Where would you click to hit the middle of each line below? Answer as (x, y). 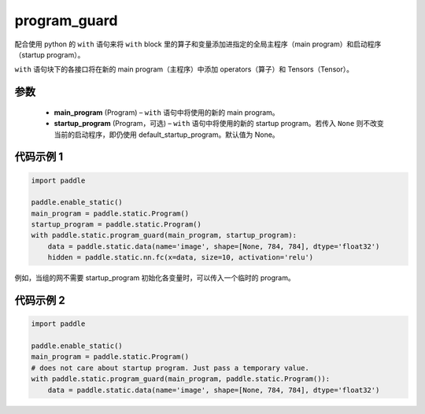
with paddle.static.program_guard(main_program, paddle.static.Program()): (181, 379)
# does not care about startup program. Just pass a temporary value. (170, 368)
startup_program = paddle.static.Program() (116, 225)
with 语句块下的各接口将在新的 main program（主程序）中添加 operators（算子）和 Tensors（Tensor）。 (184, 69)
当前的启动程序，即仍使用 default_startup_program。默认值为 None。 (166, 135)
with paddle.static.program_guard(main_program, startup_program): (164, 235)
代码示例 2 (40, 300)
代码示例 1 (39, 157)
